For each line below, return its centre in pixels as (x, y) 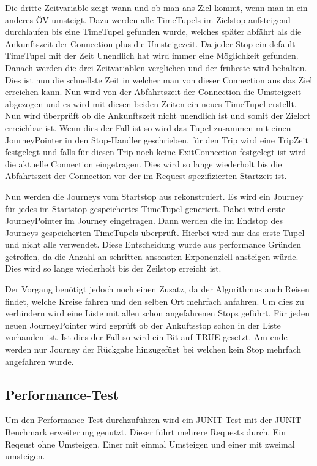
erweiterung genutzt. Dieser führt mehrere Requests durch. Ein (168, 432)
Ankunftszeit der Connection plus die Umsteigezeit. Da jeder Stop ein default (150, 43)
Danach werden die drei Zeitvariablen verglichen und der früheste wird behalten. (156, 67)
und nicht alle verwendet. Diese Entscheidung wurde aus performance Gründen (153, 244)
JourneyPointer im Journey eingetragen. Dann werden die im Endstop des (144, 220)
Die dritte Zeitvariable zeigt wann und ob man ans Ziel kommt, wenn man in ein (156, 7)
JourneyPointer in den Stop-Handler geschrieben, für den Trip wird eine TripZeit (157, 139)
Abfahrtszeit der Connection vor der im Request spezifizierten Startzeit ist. (146, 176)
